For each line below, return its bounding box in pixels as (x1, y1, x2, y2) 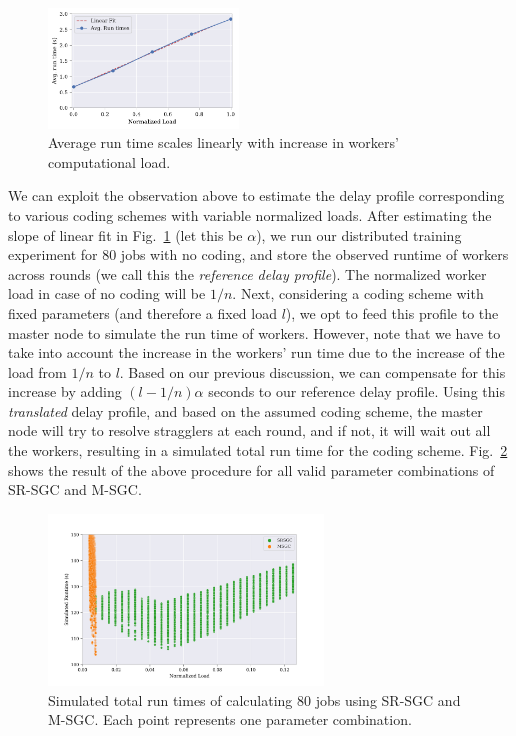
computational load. (48, 151, 171, 172)
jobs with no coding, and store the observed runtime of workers (120, 244, 509, 265)
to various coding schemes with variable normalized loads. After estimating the (8, 204, 492, 225)
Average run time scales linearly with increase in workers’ (48, 132, 399, 153)
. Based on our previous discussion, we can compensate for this (119, 361, 506, 382)
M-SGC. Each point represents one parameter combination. (48, 709, 412, 730)
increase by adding (8, 381, 122, 402)
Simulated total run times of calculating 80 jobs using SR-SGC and (48, 689, 461, 710)
